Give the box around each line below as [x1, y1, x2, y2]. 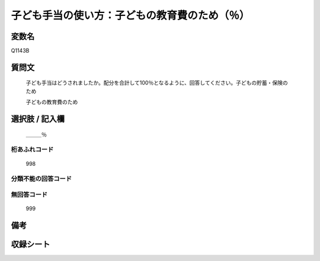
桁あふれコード [11, 146, 54, 154]
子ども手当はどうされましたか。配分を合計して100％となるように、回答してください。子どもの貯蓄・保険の [25, 79, 288, 86]
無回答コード [11, 190, 48, 198]
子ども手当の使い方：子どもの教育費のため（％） [11, 9, 250, 22]
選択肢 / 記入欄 [11, 114, 65, 124]
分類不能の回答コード [11, 175, 72, 183]
